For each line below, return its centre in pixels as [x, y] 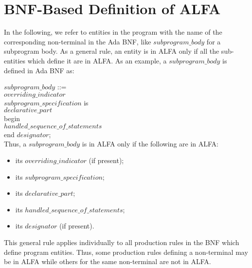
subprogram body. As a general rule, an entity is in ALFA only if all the [112, 51]
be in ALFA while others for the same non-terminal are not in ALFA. [108, 261]
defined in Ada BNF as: [39, 70]
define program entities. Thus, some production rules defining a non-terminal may [126, 252]
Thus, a [15, 144]
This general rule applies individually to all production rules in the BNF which [122, 242]
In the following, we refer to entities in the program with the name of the [113, 32]
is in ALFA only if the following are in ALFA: [150, 144]
